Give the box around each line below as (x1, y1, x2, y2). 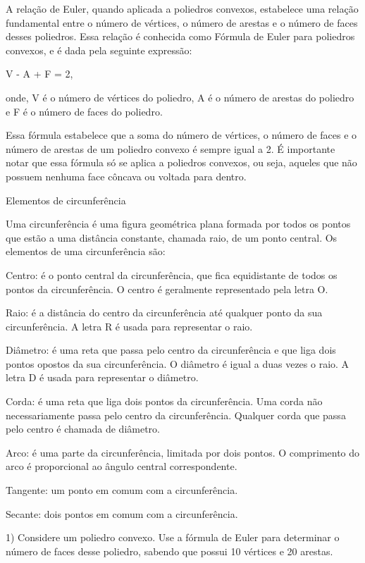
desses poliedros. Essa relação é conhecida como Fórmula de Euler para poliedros (6, 29, 355, 44)
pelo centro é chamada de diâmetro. (6, 421, 161, 436)
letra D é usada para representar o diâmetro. (6, 370, 199, 385)
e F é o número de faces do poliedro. (6, 104, 163, 118)
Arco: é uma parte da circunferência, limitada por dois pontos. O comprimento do (6, 445, 360, 459)
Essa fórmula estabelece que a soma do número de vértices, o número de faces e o (6, 128, 357, 142)
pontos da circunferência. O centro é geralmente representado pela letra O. (6, 281, 328, 296)
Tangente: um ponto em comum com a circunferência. (6, 483, 238, 497)
